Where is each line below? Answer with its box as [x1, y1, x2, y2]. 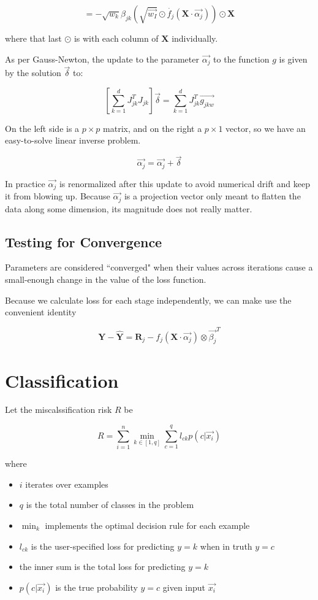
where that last [5, 32, 62, 44]
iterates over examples [25, 477, 108, 490]
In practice [5, 177, 45, 190]
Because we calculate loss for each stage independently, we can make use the [5, 293, 292, 306]
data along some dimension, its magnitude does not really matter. [5, 202, 252, 215]
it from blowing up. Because [5, 190, 110, 202]
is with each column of [74, 32, 159, 44]
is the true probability [55, 580, 138, 593]
